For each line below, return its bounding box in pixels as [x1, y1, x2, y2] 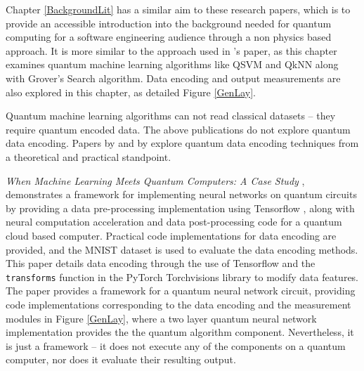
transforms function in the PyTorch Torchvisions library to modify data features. [6, 269, 359, 284]
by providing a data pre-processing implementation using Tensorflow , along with [6, 200, 355, 215]
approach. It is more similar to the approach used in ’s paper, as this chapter [6, 43, 337, 58]
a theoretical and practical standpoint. [6, 149, 171, 164]
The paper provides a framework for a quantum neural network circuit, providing [6, 283, 356, 298]
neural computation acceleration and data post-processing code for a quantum [6, 214, 342, 229]
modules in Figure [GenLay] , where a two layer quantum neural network [6, 311, 317, 325]
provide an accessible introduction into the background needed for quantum [6, 15, 332, 30]
